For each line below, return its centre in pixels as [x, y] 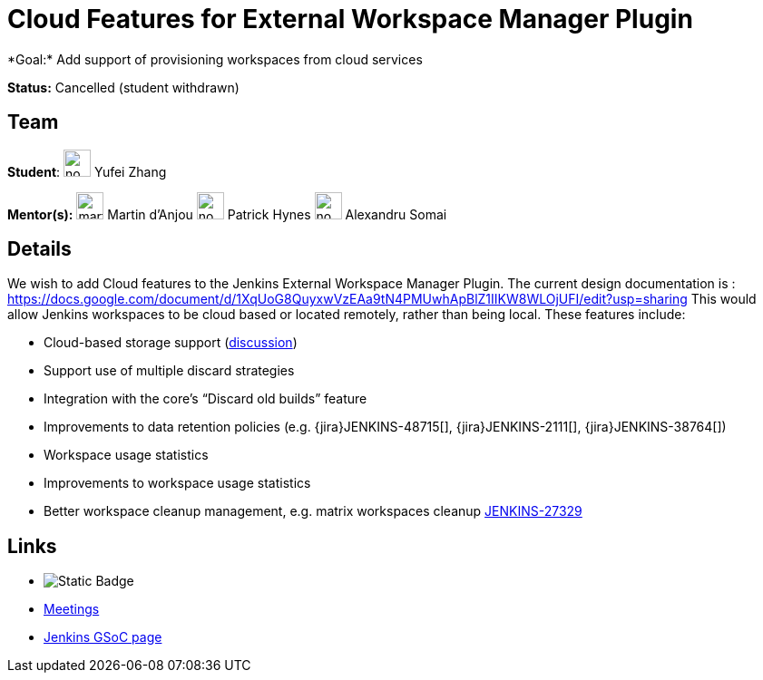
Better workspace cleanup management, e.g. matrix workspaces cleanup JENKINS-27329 [313, 511]
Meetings [72, 609]
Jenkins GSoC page [103, 637]
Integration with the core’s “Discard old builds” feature [205, 399]
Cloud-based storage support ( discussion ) [171, 343]
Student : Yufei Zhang [87, 171]
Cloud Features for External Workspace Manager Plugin [350, 19]
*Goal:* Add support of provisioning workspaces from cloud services [215, 59]
